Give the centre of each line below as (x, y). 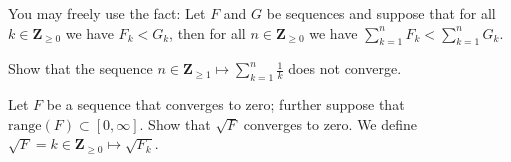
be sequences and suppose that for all (381, 13)
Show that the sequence (80, 68)
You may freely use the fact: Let (107, 13)
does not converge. (345, 68)
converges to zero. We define (330, 123)
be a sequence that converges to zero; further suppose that (225, 104)
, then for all (207, 32)
